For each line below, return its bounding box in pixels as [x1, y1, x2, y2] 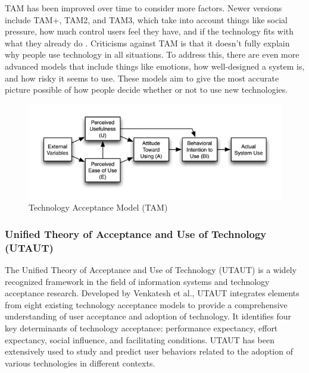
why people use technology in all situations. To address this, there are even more [5, 48, 299, 61]
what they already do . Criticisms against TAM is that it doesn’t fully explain [5, 36, 290, 49]
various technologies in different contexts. [5, 356, 155, 369]
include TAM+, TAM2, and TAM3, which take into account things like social [5, 13, 288, 26]
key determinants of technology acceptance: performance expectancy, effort [5, 321, 278, 334]
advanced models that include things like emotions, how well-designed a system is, [5, 59, 305, 72]
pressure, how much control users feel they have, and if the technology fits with [5, 25, 294, 37]
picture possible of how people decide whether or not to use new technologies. [5, 83, 288, 96]
